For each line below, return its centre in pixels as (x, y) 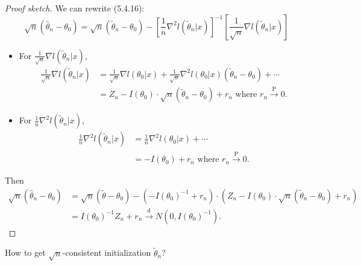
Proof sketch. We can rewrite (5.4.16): (75, 8)
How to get (25, 252)
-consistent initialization (107, 252)
